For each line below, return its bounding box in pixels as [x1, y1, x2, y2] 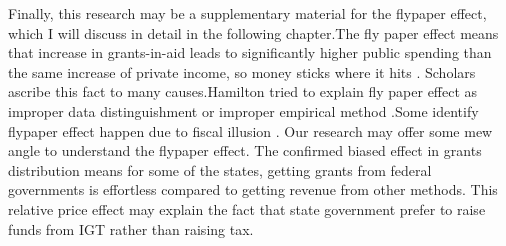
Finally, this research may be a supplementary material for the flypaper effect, [8, 3, 487, 23]
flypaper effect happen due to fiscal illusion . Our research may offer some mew [8, 120, 493, 141]
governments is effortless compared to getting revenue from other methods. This [8, 179, 498, 200]
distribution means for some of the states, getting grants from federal [8, 159, 432, 180]
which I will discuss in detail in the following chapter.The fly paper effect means [8, 22, 499, 43]
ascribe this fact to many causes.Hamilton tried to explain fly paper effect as [8, 81, 478, 102]
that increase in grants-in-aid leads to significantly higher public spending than [8, 42, 492, 63]
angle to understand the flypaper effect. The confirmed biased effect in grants [8, 140, 482, 161]
